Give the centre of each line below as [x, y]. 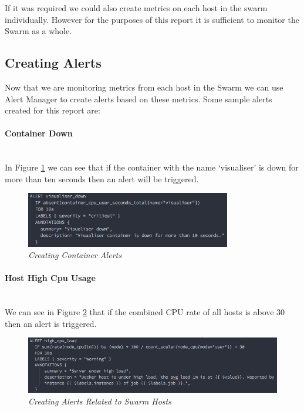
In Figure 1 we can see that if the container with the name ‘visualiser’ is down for [152, 167]
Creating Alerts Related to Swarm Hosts [100, 401]
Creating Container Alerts [75, 255]
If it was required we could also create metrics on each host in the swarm [136, 8]
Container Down [39, 133]
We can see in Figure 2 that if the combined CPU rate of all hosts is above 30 [145, 312]
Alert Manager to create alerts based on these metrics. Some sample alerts [139, 98]
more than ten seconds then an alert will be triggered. [102, 178]
